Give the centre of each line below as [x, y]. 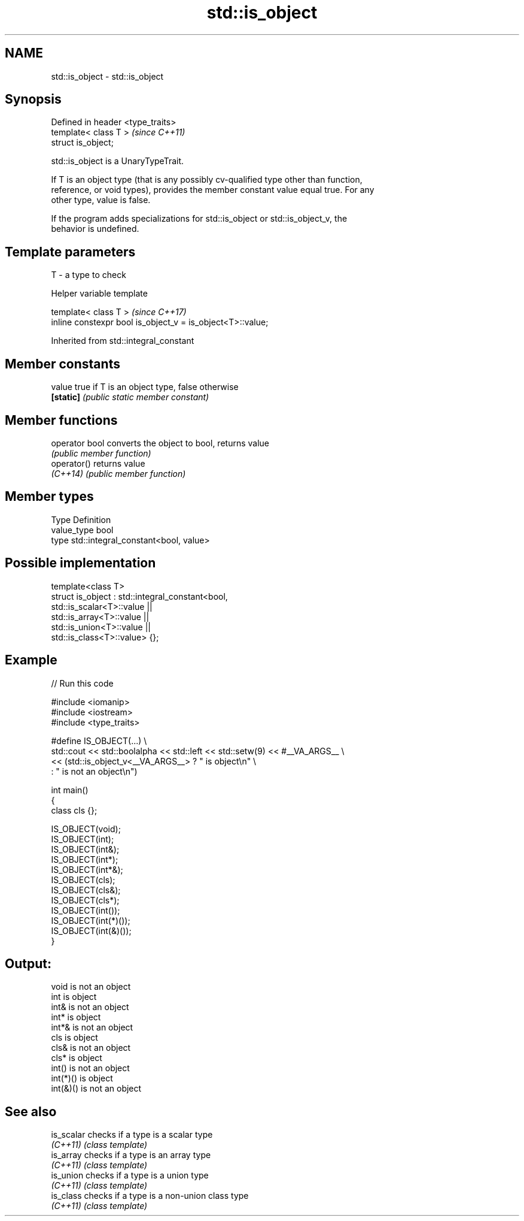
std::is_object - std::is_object [107, 76]
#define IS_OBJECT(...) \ [99, 741]
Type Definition [81, 519]
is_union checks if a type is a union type [130, 1175]
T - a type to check [89, 275]
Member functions [61, 420]
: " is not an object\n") [94, 771]
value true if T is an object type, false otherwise [145, 387]
